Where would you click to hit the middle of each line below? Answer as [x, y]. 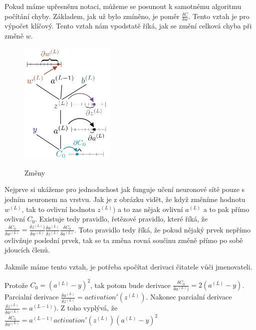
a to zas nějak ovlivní [150, 209]
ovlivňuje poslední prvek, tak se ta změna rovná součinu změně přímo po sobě [124, 240]
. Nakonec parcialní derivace [189, 297]
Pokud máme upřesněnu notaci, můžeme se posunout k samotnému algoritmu [123, 6]
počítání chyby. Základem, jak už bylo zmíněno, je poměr [92, 16]
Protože [16, 285]
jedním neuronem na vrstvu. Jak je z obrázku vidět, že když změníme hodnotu [125, 199]
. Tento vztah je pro [219, 16]
